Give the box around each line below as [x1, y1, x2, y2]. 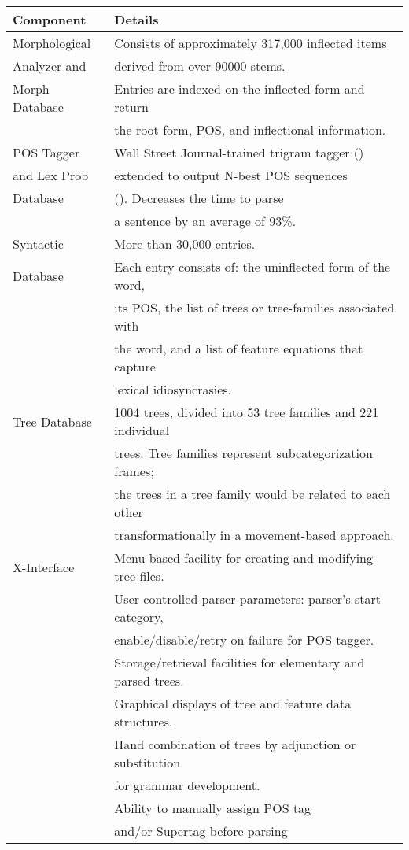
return [114, 98, 149, 116]
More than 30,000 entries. [114, 235, 256, 253]
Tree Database [13, 412, 92, 431]
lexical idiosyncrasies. [114, 380, 232, 398]
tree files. [114, 567, 164, 585]
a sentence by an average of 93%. [114, 212, 297, 230]
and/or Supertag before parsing [114, 822, 288, 840]
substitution [114, 753, 181, 771]
